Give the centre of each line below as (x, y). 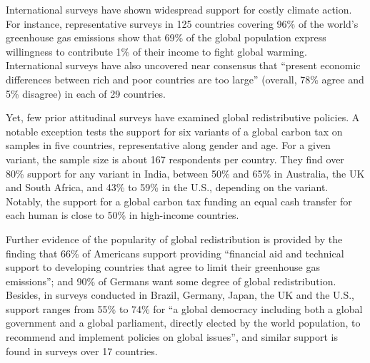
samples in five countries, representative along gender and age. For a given (168, 145)
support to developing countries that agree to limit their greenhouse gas (163, 267)
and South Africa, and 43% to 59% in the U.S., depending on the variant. (167, 187)
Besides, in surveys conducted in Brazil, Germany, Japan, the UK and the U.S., (180, 295)
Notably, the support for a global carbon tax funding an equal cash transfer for (179, 201)
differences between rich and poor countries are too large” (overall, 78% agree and (185, 79)
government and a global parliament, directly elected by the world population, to (183, 323)
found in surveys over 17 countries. (82, 351)
